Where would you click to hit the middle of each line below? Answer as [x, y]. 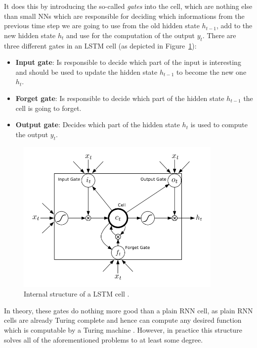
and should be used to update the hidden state [86, 72]
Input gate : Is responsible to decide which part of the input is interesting [128, 62]
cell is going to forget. [48, 108]
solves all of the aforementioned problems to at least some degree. [104, 339]
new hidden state [30, 35]
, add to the [234, 25]
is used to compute [219, 124]
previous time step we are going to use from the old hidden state [102, 25]
